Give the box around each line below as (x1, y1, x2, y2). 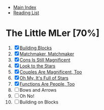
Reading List (13, 10, 40, 16)
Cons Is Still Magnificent (19, 57, 71, 63)
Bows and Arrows (19, 87, 57, 93)
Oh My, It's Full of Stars (19, 75, 69, 81)
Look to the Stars (19, 63, 56, 69)
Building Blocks (19, 45, 52, 51)
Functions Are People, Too (19, 81, 75, 87)
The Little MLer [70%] (6, 27, 99, 39)
